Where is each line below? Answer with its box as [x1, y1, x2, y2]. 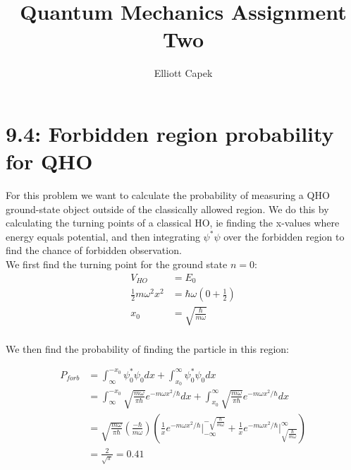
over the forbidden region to [223, 229, 345, 243]
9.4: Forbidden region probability [6, 119, 334, 147]
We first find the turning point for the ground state [6, 257, 228, 271]
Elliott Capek [154, 66, 213, 80]
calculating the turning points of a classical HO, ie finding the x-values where [6, 215, 340, 230]
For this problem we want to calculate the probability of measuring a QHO [6, 188, 330, 203]
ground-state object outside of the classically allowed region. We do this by [6, 201, 329, 216]
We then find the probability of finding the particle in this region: [6, 341, 289, 356]
